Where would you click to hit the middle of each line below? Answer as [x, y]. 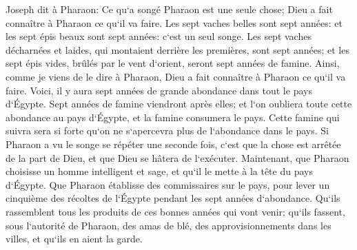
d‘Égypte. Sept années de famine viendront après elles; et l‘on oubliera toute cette [179, 104]
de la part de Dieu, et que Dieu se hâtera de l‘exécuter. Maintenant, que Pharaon [177, 157]
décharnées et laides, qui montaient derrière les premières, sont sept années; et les [177, 49]
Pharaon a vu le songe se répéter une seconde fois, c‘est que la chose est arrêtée [173, 144]
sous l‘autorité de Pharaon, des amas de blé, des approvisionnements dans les [169, 225]
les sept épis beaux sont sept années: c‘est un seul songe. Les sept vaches [159, 36]
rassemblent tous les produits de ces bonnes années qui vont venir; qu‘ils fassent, [175, 211]
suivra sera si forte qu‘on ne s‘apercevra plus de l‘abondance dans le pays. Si [167, 131]
